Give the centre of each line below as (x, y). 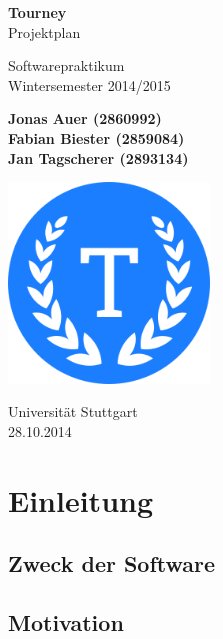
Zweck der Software (112, 563)
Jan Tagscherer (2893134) (98, 157)
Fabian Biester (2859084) (96, 137)
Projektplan (44, 31)
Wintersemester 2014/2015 (89, 84)
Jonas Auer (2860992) (85, 118)
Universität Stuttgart (73, 411)
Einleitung (81, 499)
